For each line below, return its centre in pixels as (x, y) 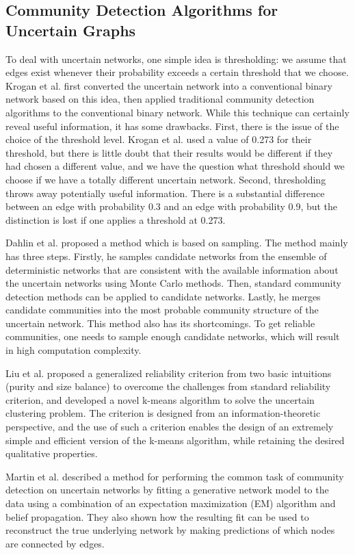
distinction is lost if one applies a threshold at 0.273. (116, 219)
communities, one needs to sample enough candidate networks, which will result (173, 336)
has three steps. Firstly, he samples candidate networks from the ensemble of (166, 256)
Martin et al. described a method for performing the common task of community (175, 476)
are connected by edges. (55, 543)
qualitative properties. (52, 453)
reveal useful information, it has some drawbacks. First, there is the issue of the (172, 126)
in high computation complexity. (74, 350)
